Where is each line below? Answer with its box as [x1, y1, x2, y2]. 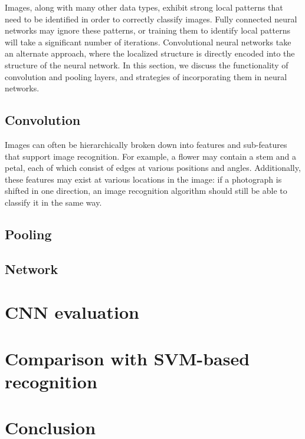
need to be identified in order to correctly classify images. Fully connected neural [5, 12, 297, 25]
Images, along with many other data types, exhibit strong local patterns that [5, 1, 283, 13]
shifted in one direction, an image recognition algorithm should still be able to [5, 184, 287, 197]
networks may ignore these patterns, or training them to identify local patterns [5, 24, 290, 37]
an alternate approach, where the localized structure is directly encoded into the [5, 47, 295, 60]
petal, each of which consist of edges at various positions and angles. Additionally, [5, 161, 301, 174]
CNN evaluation [5, 300, 139, 324]
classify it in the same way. [5, 196, 102, 208]
